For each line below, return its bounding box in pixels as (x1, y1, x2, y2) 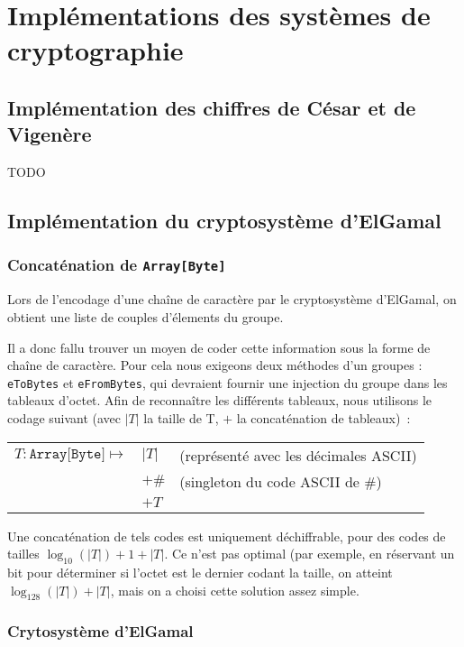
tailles (7, 544, 40, 563)
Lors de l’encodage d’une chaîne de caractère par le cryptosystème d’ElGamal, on (7, 290, 457, 309)
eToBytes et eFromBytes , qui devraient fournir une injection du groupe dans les (7, 373, 448, 392)
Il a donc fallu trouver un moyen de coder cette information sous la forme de (7, 337, 431, 356)
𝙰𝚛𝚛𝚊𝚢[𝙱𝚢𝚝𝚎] (29, 447, 105, 462)
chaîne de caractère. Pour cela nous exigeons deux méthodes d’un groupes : (7, 356, 423, 374)
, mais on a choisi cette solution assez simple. (110, 580, 359, 599)
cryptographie (7, 32, 184, 69)
